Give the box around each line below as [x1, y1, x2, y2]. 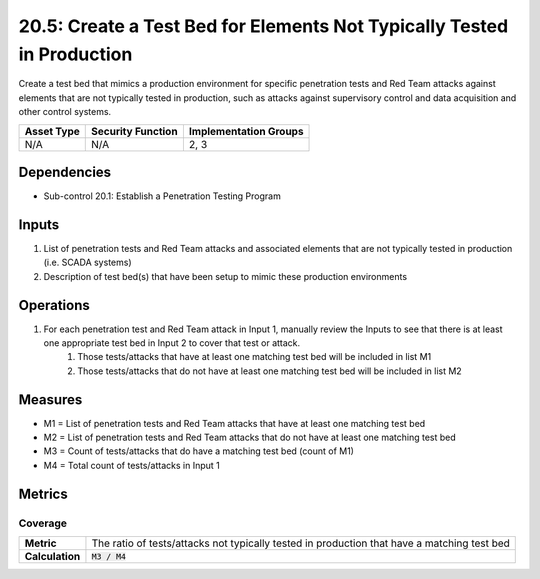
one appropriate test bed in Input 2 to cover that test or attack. [43, 337, 301, 349]
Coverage [18, 516, 68, 530]
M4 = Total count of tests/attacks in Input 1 [43, 459, 220, 471]
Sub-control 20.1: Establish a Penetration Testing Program [43, 190, 282, 202]
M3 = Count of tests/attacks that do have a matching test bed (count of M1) [43, 445, 355, 457]
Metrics [18, 485, 69, 502]
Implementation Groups [188, 124, 304, 138]
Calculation [24, 550, 81, 564]
